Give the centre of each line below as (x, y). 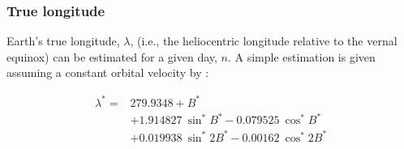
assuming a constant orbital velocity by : (108, 72)
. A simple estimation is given (301, 56)
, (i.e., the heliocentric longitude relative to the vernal (264, 41)
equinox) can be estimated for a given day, (112, 56)
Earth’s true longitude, (63, 41)
